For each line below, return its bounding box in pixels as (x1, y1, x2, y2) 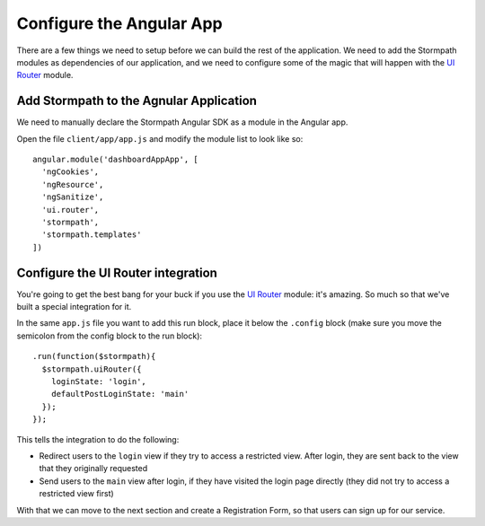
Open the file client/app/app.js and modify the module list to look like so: (16, 133, 304, 144)
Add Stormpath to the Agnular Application (16, 93, 258, 109)
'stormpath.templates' (41, 230, 142, 240)
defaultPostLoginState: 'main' (50, 389, 190, 399)
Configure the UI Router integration (16, 265, 217, 280)
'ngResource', (41, 180, 104, 189)
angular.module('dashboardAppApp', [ (32, 154, 199, 165)
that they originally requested (39, 463, 148, 474)
